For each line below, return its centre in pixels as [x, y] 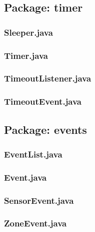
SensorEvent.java [39, 200]
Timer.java [26, 55]
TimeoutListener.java [48, 78]
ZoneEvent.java [35, 223]
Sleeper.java [28, 32]
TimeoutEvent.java [43, 101]
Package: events [45, 129]
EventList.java [33, 154]
